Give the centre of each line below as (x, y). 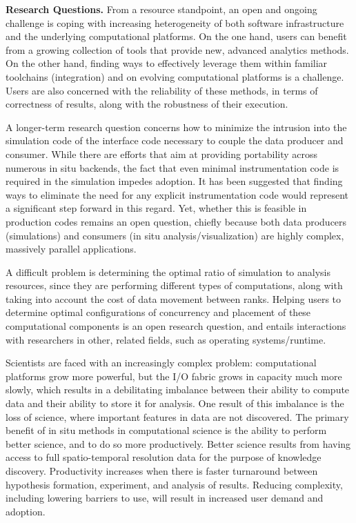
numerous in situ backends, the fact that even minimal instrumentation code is (172, 167)
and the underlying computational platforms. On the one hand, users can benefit (176, 36)
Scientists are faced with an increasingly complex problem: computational (161, 363)
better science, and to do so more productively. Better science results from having (178, 443)
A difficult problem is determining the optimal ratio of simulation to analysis (168, 272)
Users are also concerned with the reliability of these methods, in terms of (162, 90)
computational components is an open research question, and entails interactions (176, 326)
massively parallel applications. (71, 249)
